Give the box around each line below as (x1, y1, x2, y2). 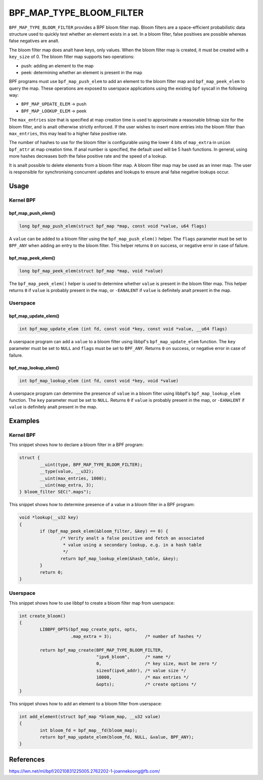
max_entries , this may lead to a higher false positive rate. (9, 131, 128, 137)
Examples (9, 417, 40, 425)
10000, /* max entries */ (96, 675, 189, 680)
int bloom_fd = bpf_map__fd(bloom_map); (39, 727, 138, 733)
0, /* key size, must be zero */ (96, 661, 217, 666)
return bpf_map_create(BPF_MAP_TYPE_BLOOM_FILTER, (39, 647, 163, 653)
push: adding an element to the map (21, 62, 94, 68)
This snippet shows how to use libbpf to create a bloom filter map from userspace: (9, 600, 175, 606)
